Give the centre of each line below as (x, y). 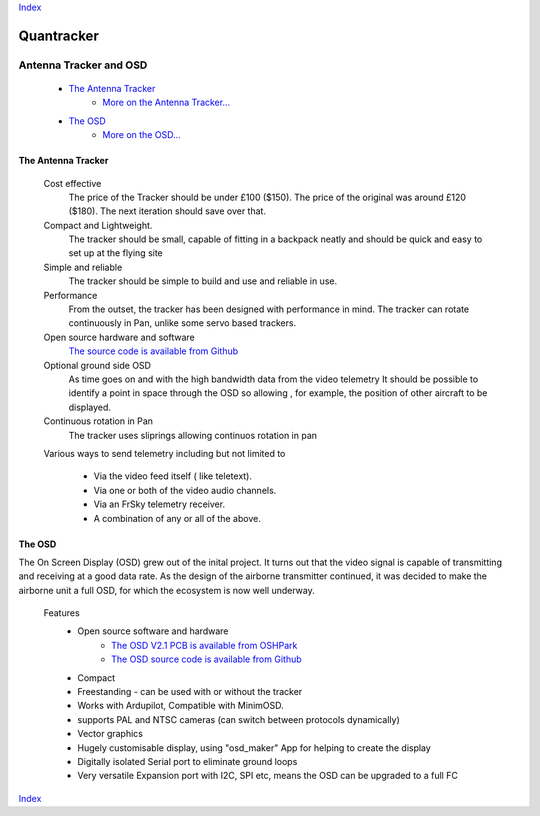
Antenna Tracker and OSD (83, 65)
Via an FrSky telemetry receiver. (159, 504)
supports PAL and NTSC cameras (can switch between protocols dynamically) (238, 719)
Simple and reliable (83, 267)
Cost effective (72, 183)
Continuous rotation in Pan (98, 421)
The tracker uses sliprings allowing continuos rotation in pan (193, 435)
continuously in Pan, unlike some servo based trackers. (182, 323)
